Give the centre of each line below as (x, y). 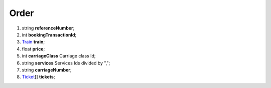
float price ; (33, 49)
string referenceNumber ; (48, 28)
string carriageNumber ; (47, 69)
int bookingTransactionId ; (49, 34)
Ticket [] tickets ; (38, 77)
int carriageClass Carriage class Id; (59, 56)
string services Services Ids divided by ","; (66, 63)
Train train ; (33, 42)
